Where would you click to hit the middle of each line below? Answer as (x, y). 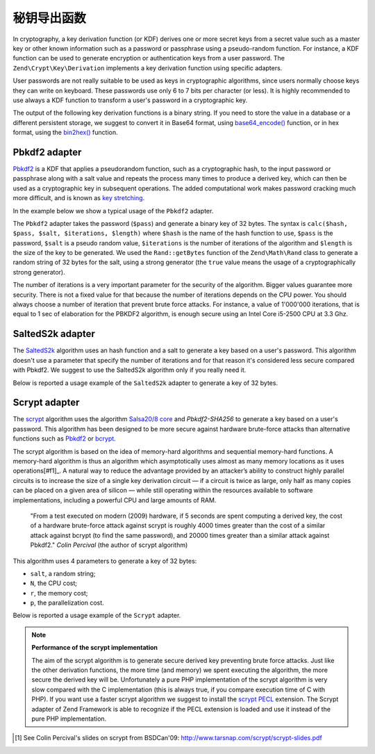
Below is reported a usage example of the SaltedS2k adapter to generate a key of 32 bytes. (145, 383)
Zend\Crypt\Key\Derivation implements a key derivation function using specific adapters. (148, 68)
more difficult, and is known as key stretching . (79, 198)
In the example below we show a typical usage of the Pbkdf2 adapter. (113, 211)
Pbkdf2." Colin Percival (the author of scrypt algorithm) (109, 545)
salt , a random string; (63, 573)
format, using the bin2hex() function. (65, 133)
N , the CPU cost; (54, 583)
